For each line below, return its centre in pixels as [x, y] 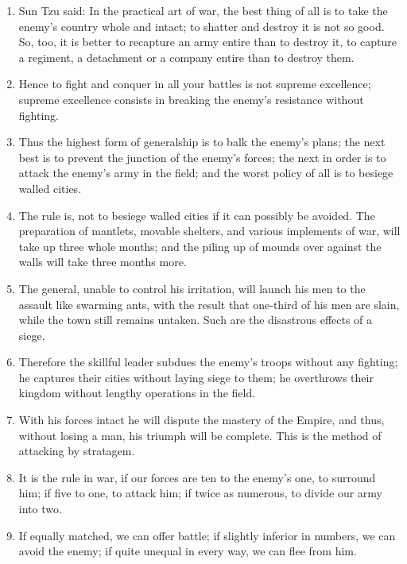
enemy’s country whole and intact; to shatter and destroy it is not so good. [202, 26]
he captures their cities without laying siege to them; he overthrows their [196, 377]
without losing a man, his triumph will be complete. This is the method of [200, 435]
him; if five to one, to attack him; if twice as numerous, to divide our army [200, 493]
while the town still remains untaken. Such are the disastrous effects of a [196, 320]
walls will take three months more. [103, 262]
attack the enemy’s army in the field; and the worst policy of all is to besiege [206, 173]
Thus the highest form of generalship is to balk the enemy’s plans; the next [202, 142]
